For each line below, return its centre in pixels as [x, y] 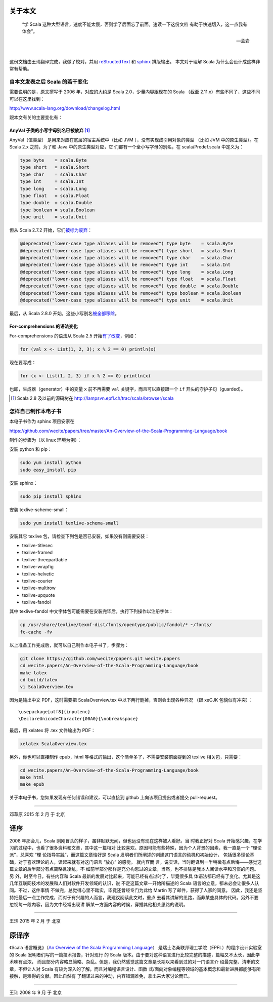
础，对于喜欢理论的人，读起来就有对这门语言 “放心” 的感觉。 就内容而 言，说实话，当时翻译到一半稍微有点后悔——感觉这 [136, 862]
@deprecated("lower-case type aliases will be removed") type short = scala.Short [128, 250]
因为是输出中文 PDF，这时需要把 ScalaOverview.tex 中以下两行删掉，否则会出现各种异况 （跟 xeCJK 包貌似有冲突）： [131, 700]
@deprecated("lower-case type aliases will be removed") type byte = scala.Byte [127, 244]
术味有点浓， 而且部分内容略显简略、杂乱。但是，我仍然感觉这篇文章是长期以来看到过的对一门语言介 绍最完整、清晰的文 [134, 962]
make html [32, 777]
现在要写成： [23, 362]
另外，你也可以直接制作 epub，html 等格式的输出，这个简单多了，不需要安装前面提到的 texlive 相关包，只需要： [126, 757]
